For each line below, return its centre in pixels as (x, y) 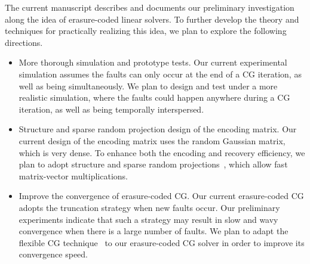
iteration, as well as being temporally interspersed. (111, 109)
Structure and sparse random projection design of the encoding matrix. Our (158, 129)
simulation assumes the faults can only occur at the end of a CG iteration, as (160, 74)
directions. (24, 42)
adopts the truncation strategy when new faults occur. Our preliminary (149, 207)
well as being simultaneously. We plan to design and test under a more (148, 86)
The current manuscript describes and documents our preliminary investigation (150, 7)
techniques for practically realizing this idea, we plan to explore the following (146, 31)
